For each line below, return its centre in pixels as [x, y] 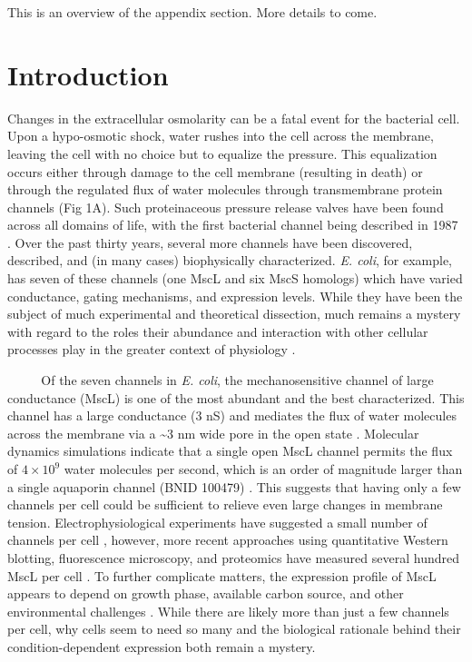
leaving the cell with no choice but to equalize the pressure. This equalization [222, 153]
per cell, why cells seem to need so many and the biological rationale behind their [234, 629]
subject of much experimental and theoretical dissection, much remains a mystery [234, 314]
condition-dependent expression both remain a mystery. [162, 646]
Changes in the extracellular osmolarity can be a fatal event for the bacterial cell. [234, 118]
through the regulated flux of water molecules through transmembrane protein [225, 189]
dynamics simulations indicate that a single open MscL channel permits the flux [230, 451]
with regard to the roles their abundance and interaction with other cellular [218, 331]
